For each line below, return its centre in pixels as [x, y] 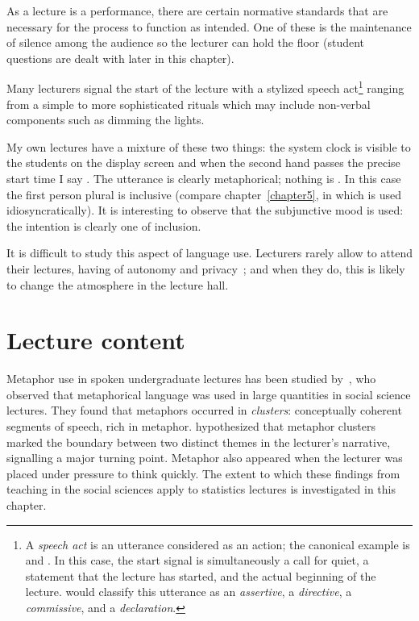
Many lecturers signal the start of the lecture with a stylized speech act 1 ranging [205, 87]
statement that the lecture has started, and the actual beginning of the [201, 575]
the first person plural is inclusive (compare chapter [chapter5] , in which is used [204, 194]
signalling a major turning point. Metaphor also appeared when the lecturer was [205, 458]
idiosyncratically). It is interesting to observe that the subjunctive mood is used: [205, 210]
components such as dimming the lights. [106, 120]
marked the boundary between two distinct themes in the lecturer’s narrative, [199, 442]
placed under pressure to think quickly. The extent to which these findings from [203, 473]
